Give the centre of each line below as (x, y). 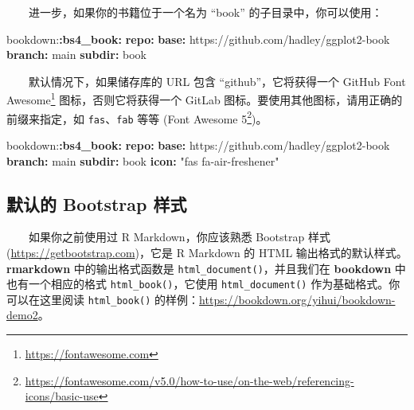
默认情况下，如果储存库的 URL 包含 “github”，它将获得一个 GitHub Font (217, 81)
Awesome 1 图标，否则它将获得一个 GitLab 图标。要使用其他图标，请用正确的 (205, 99)
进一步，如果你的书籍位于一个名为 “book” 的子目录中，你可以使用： (206, 12)
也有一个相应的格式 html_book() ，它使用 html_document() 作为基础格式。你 (203, 284)
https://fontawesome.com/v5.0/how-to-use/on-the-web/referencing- (189, 380)
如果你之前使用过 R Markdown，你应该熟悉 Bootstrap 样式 (180, 237)
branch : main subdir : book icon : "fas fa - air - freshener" (143, 160)
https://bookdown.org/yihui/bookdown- (297, 299)
